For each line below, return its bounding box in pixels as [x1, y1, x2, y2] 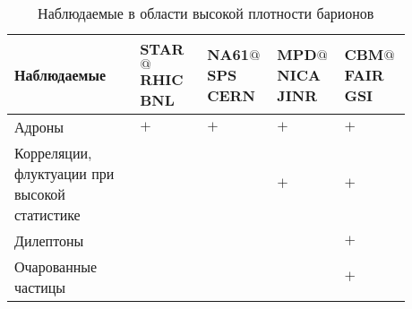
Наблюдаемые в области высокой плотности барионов [38, 3, 374, 23]
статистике [14, 204, 81, 225]
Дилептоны [14, 230, 84, 251]
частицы [14, 277, 66, 297]
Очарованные [14, 256, 98, 277]
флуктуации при [14, 163, 115, 184]
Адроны [14, 116, 64, 137]
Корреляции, [14, 142, 92, 163]
